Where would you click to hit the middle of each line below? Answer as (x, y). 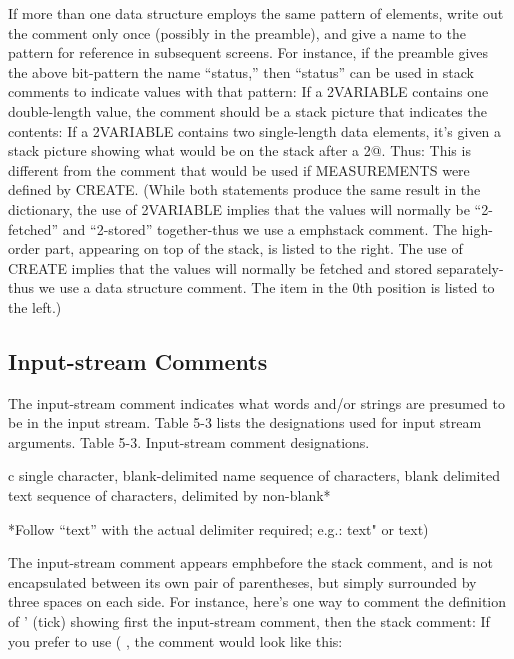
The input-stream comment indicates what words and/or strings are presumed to (256, 402)
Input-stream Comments (138, 360)
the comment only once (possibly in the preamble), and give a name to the (237, 32)
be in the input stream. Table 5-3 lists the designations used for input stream (245, 422)
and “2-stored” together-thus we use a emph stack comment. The (260, 228)
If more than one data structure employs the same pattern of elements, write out (256, 13)
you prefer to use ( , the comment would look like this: (175, 640)
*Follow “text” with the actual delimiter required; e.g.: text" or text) (218, 528)
